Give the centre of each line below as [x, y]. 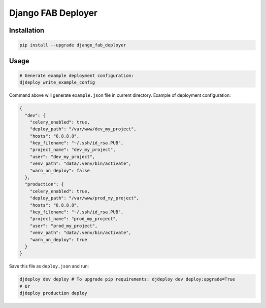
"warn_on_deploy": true [58, 240]
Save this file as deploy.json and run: [49, 266]
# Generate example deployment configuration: [77, 76]
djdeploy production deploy [53, 293]
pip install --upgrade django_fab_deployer [73, 45]
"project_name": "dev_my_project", [73, 150]
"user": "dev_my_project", [63, 156]
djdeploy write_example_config [57, 82]
